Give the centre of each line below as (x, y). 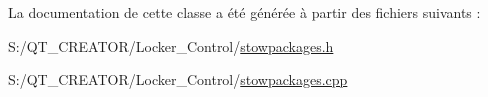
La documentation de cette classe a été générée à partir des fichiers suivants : (244, 12)
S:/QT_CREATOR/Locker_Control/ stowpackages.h (171, 45)
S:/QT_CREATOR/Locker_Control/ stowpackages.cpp (178, 79)
